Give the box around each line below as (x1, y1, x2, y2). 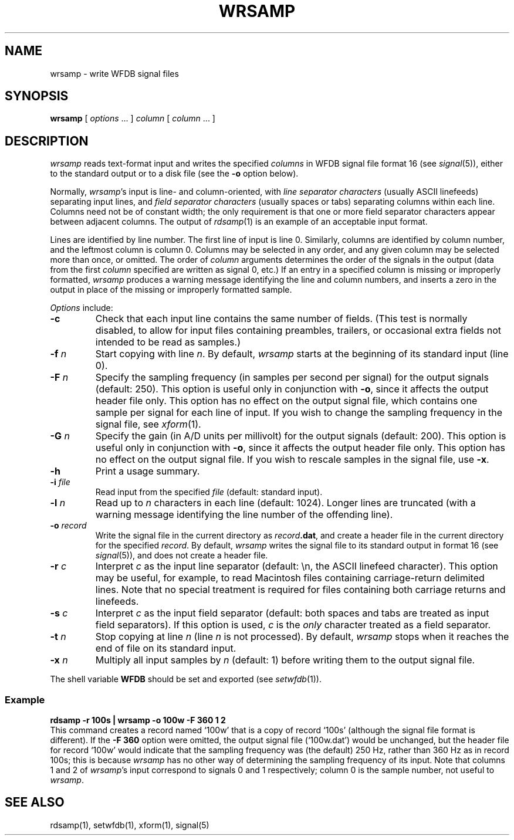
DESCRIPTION (5, 133, 89, 148)
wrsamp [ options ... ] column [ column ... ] (50, 113, 215, 124)
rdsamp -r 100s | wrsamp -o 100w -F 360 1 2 (50, 715, 226, 726)
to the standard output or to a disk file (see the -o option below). (50, 168, 299, 179)
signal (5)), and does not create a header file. (95, 550, 268, 561)
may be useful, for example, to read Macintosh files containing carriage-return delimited (95, 572, 485, 584)
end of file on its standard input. (95, 642, 236, 655)
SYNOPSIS (5, 89, 69, 104)
